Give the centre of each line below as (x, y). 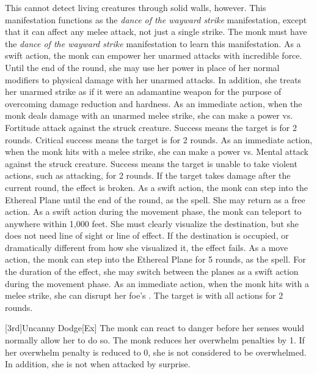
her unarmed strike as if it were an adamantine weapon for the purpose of (143, 92)
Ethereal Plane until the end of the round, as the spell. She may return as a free (155, 199)
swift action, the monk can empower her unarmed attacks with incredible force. (154, 55)
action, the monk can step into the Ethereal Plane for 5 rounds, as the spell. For (155, 259)
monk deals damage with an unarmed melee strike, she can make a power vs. (149, 115)
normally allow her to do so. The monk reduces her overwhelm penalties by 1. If (155, 340)
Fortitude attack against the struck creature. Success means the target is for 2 (151, 127)
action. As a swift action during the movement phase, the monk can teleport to (153, 211)
